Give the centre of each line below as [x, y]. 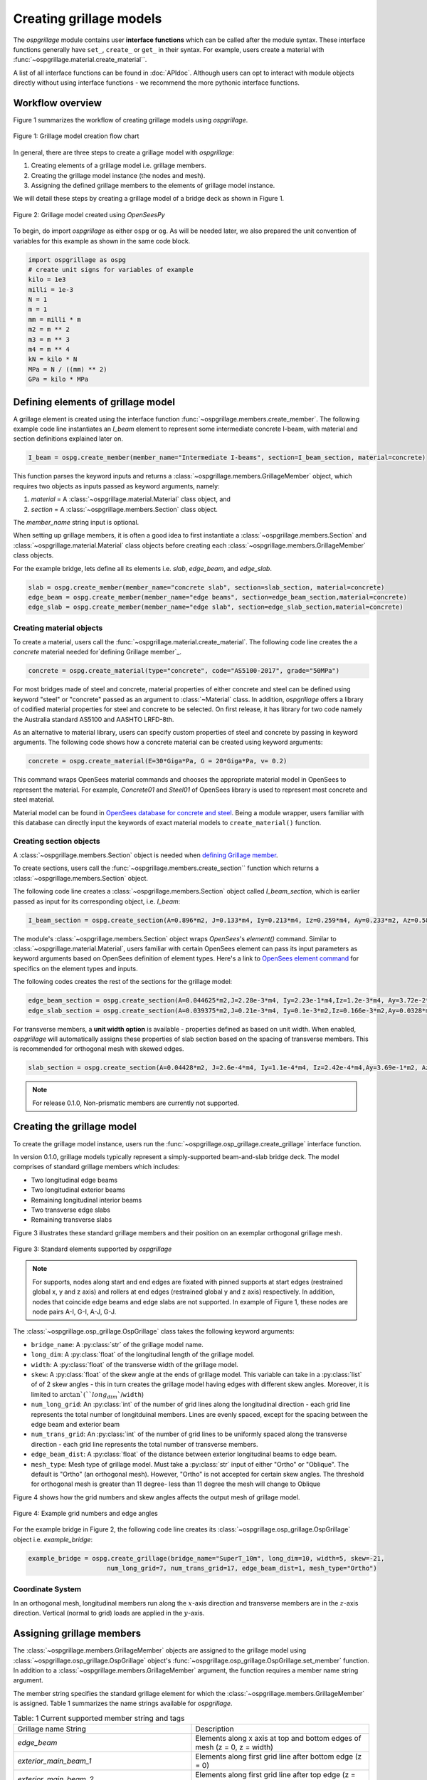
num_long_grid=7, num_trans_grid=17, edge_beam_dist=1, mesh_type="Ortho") [242, 1569]
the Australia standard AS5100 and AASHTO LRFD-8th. [94, 719]
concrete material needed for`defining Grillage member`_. [97, 652]
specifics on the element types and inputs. [75, 968]
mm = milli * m [54, 319]
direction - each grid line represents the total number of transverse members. [145, 1444]
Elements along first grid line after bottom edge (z [279, 1757]
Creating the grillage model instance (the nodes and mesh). [118, 175]
